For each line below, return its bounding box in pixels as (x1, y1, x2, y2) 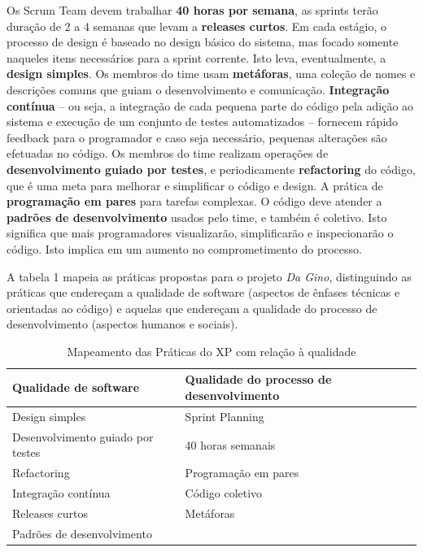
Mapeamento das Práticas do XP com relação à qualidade (67, 342, 356, 359)
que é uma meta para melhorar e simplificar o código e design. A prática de (7, 176, 383, 193)
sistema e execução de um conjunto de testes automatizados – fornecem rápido (7, 113, 399, 130)
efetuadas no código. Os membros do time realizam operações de (7, 145, 329, 162)
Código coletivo (185, 485, 263, 502)
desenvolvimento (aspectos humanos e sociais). (7, 315, 238, 333)
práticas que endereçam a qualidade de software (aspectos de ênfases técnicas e (7, 284, 400, 301)
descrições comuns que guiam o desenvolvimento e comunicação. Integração (7, 80, 390, 98)
